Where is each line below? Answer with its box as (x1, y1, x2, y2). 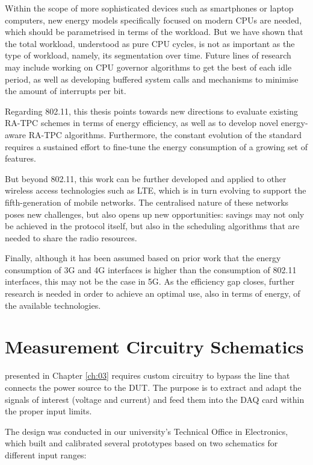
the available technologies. (5, 299, 101, 311)
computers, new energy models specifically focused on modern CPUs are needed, (5, 13, 302, 26)
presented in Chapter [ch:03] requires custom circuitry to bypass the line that (5, 369, 290, 382)
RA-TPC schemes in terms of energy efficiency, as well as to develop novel (5, 116, 279, 129)
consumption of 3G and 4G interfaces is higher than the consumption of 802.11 (5, 263, 297, 276)
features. (5, 152, 36, 165)
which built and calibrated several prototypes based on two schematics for (5, 437, 278, 449)
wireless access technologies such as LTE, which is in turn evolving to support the (5, 184, 306, 197)
